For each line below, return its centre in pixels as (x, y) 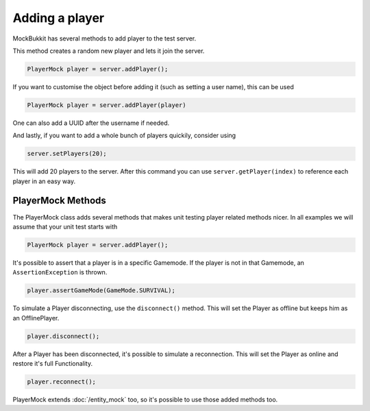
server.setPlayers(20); (67, 154)
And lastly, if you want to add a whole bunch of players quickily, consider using (124, 136)
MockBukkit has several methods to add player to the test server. (104, 38)
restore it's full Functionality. (52, 363)
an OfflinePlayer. (36, 318)
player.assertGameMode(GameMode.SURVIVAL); (101, 291)
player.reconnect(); (61, 381)
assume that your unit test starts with (65, 226)
